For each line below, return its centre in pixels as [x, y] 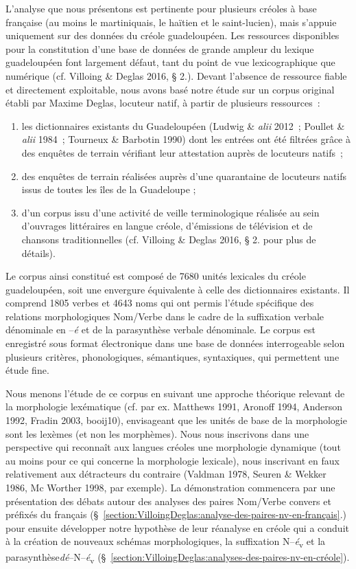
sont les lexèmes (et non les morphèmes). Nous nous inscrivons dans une [157, 433]
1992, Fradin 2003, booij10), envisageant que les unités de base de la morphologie [176, 420]
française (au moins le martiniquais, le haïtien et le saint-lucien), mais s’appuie [171, 22]
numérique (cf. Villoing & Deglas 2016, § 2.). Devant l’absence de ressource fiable [176, 75]
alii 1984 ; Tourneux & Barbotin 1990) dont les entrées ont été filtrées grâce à [186, 139]
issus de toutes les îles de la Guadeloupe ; [109, 189]
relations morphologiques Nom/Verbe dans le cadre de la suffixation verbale [165, 316]
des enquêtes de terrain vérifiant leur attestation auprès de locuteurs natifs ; [182, 152]
